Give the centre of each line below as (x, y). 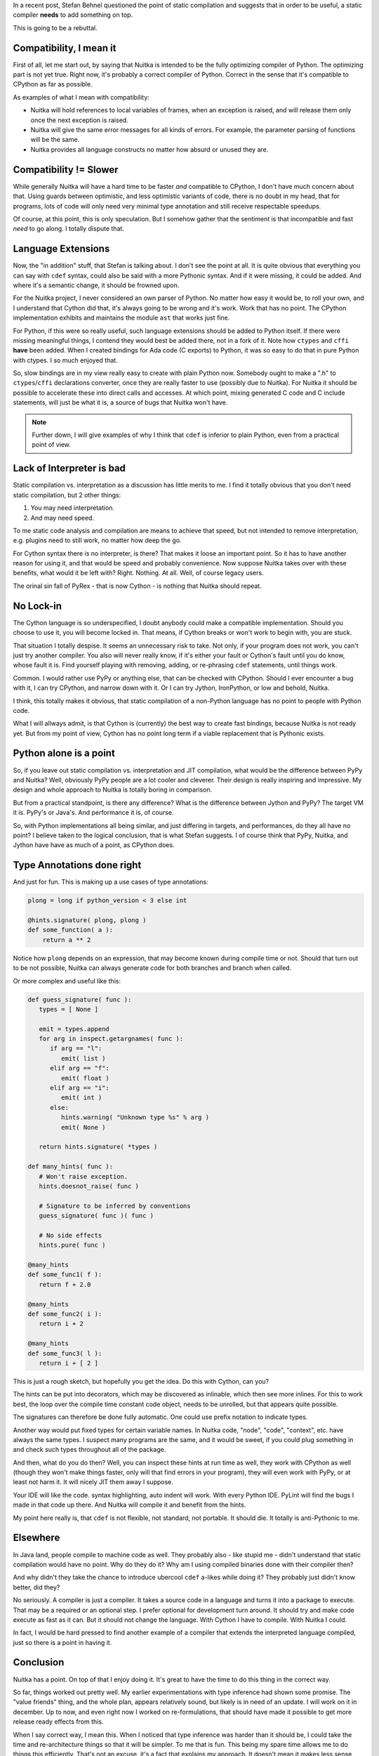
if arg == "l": (76, 1049)
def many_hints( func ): (71, 1167)
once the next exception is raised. (80, 120)
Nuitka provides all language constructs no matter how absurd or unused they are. (149, 149)
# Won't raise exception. (84, 1176)
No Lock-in (38, 606)
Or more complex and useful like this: (67, 981)
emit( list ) (83, 1058)
